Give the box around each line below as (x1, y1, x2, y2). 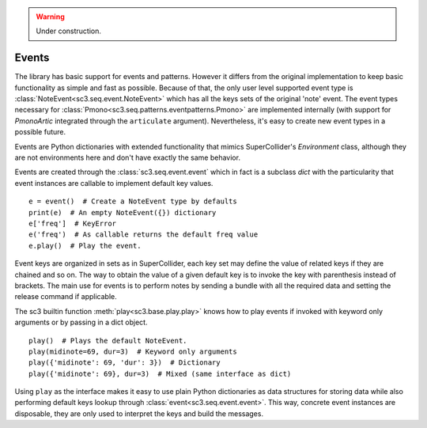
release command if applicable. (14, 292, 118, 301)
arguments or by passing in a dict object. (14, 317, 148, 328)
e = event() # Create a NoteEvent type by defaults (28, 197, 237, 206)
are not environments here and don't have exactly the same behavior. (14, 153, 241, 162)
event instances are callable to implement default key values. (14, 178, 213, 187)
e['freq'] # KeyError (28, 218, 117, 228)
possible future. (14, 127, 66, 137)
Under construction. (36, 26, 102, 36)
